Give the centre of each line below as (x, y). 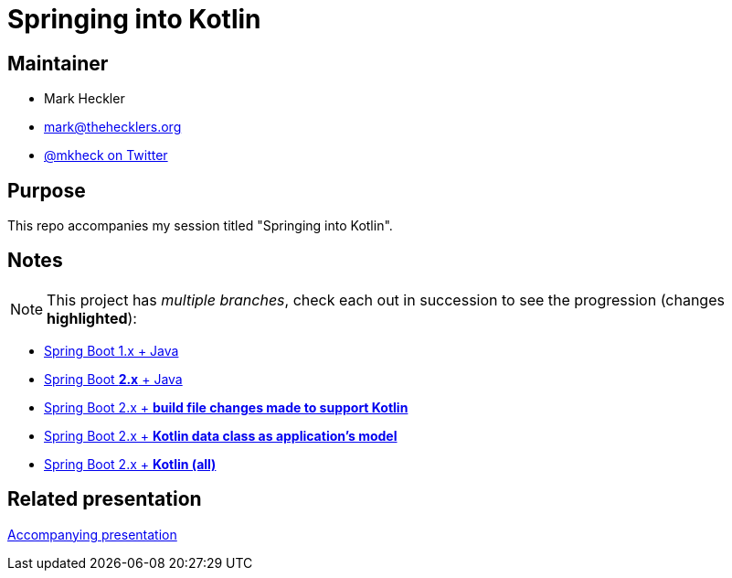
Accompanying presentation (92, 534)
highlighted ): (92, 318)
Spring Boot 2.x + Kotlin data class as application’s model (221, 435)
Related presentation (105, 499)
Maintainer (58, 63)
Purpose (47, 190)
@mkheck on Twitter (106, 155)
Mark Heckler (85, 99)
